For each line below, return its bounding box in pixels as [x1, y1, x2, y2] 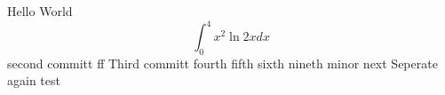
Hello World [7, 2, 73, 20]
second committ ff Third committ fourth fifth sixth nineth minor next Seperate [7, 53, 438, 72]
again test [7, 71, 60, 90]
